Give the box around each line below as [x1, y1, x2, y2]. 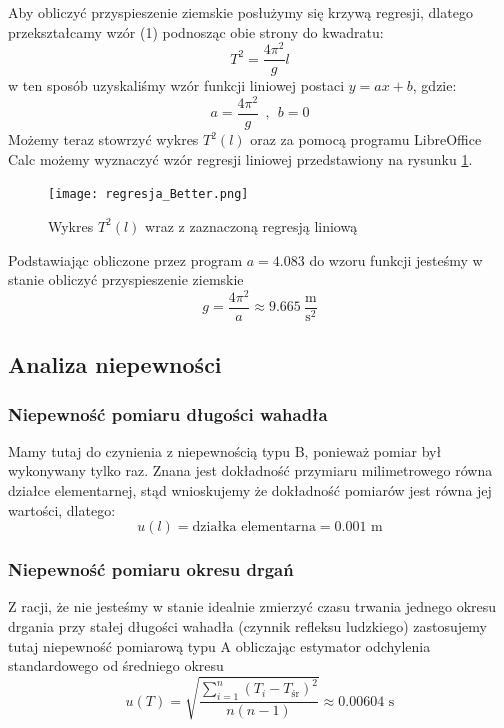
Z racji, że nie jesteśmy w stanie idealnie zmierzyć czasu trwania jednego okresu [8, 596, 497, 617]
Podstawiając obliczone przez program [8, 249, 243, 270]
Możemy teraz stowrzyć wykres [8, 129, 199, 150]
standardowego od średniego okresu [8, 655, 224, 676]
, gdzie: [412, 75, 457, 96]
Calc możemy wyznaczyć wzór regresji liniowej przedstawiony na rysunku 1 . [8, 148, 473, 169]
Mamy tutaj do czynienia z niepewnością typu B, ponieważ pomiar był [8, 440, 442, 461]
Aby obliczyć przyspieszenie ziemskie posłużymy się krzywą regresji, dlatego [8, 2, 473, 22]
